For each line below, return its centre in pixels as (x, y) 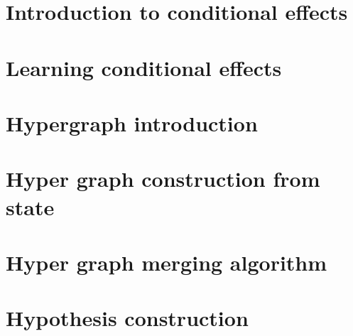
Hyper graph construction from (163, 179)
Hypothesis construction (127, 318)
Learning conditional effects (144, 67)
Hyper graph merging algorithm (167, 262)
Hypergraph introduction (132, 123)
